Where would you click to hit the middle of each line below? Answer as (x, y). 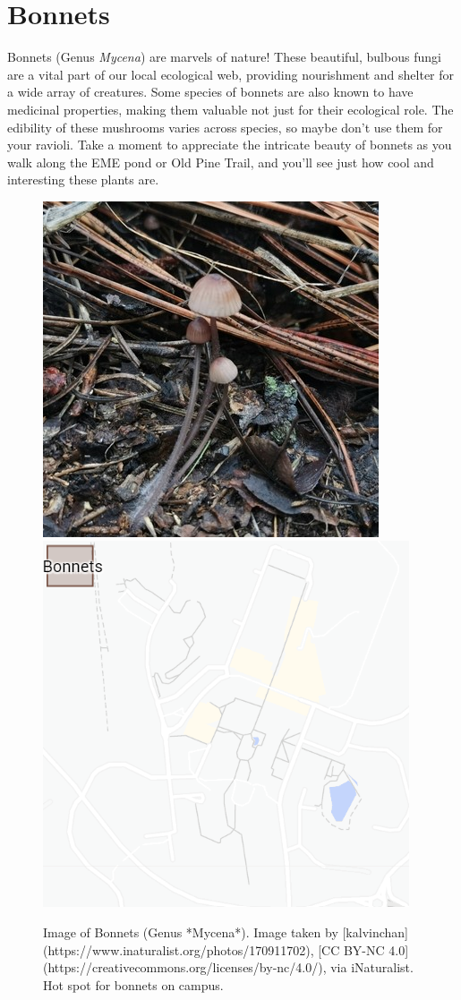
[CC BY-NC (351, 949)
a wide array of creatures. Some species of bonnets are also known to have (210, 92)
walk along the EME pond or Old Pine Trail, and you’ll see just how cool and (221, 162)
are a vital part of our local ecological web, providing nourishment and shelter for (231, 74)
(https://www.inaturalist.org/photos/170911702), (179, 949)
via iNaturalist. (372, 967)
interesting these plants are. (83, 179)
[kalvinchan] (375, 932)
